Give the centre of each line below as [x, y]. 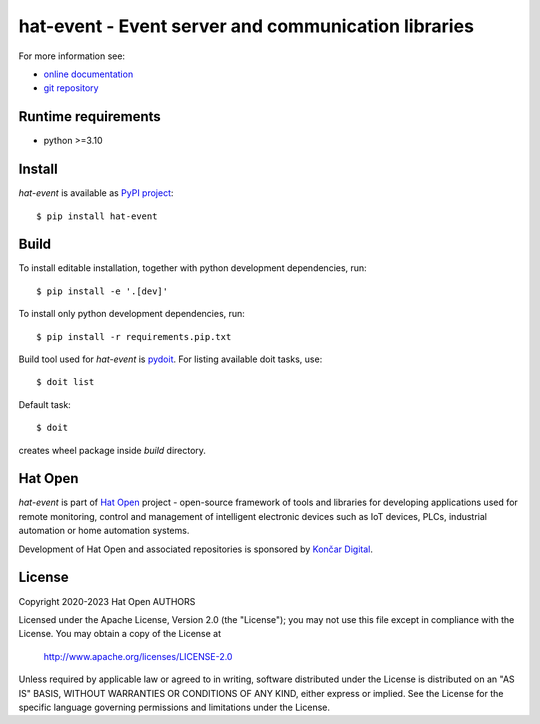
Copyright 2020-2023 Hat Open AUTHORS [107, 601]
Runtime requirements [90, 116]
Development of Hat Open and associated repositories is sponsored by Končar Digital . [196, 549]
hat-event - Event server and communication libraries [246, 26]
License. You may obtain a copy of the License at [120, 634]
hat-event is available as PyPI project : [96, 193]
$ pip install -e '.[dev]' [102, 291]
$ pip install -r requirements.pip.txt [134, 336]
